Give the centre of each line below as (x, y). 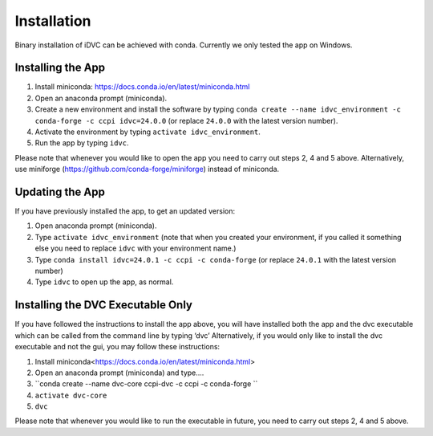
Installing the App (60, 68)
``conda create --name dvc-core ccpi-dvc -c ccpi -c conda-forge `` (146, 384)
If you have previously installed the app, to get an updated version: (125, 211)
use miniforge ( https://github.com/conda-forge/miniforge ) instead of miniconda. (147, 169)
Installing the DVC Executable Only (103, 305)
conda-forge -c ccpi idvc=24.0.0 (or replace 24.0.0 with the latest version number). (186, 120)
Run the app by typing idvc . (82, 143)
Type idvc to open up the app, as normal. (104, 282)
